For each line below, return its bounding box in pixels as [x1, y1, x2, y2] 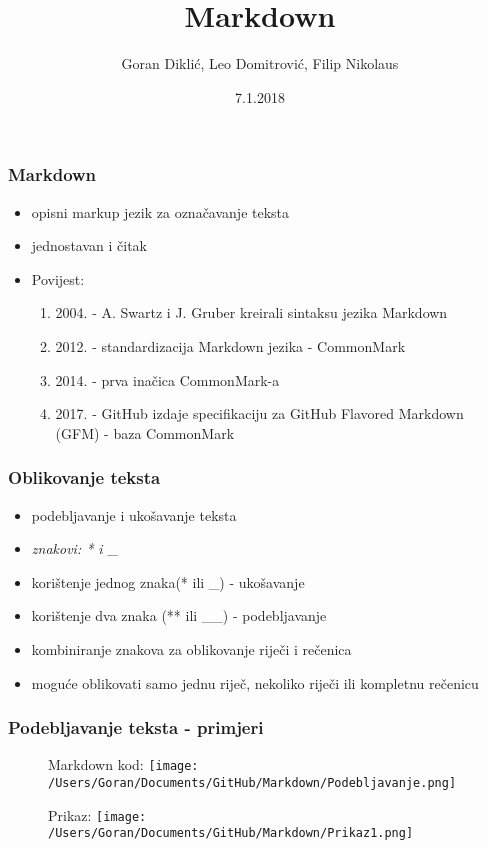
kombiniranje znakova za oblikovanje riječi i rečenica [31, 638, 352, 659]
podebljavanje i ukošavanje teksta [31, 504, 237, 525]
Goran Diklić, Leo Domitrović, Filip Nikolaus [121, 53, 399, 74]
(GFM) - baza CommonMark [55, 422, 235, 443]
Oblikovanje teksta [8, 465, 161, 490]
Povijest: [31, 268, 85, 289]
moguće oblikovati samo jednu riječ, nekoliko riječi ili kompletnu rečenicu [31, 672, 479, 693]
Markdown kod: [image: [48, 754, 199, 775]
